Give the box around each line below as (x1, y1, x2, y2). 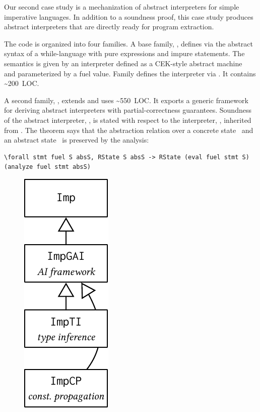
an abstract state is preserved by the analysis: (4, 134, 149, 145)
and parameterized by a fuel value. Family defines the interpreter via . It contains (4, 68, 256, 78)
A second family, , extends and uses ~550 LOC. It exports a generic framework (4, 95, 248, 105)
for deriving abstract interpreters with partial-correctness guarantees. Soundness (4, 105, 251, 115)
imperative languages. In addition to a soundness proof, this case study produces (4, 11, 253, 22)
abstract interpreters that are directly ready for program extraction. (4, 21, 214, 32)
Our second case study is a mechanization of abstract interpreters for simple (4, 2, 239, 12)
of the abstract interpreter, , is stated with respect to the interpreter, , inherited (4, 114, 251, 125)
